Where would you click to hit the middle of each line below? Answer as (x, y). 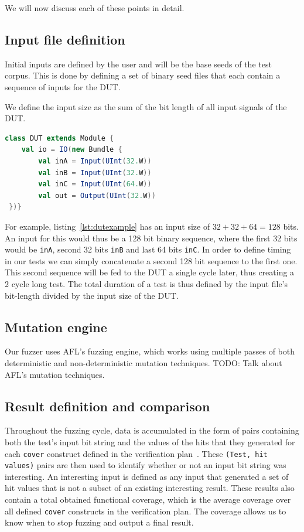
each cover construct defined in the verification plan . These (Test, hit (136, 453)
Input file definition (65, 39)
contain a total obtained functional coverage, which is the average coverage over (148, 499)
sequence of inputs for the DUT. (63, 86)
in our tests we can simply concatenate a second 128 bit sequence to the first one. (151, 260)
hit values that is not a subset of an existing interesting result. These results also (150, 488)
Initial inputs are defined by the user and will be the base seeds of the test (138, 64)
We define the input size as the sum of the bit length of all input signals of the (146, 106)
